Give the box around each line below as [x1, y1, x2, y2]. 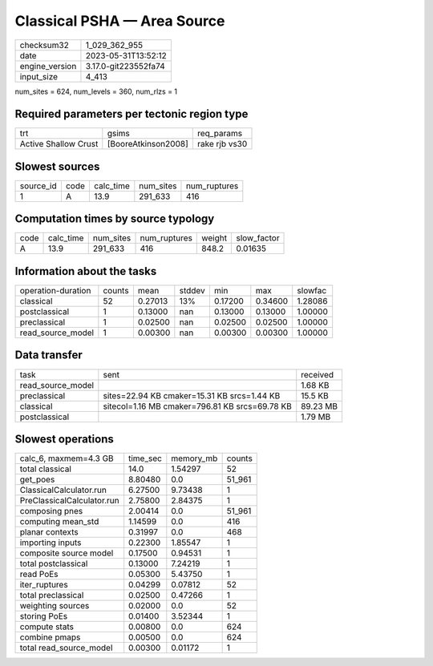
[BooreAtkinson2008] [107, 139, 188, 150]
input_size [19, 71, 59, 82]
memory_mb [171, 453, 218, 464]
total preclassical [19, 590, 84, 601]
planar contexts [19, 527, 79, 538]
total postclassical [19, 558, 88, 569]
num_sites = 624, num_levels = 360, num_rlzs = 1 [14, 87, 178, 96]
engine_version [19, 60, 77, 71]
